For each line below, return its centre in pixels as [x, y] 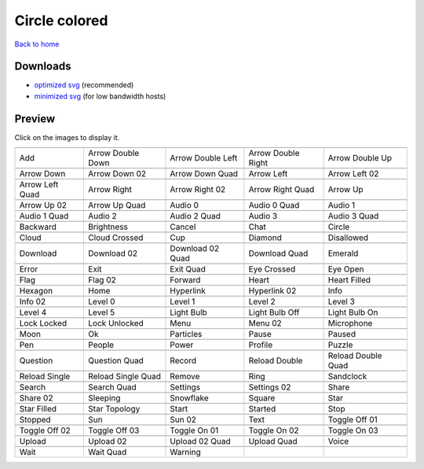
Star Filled [38, 409]
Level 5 [101, 312]
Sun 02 [183, 419]
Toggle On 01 [194, 430]
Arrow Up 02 [43, 205]
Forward [185, 280]
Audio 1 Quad [44, 216]
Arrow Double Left [204, 158]
